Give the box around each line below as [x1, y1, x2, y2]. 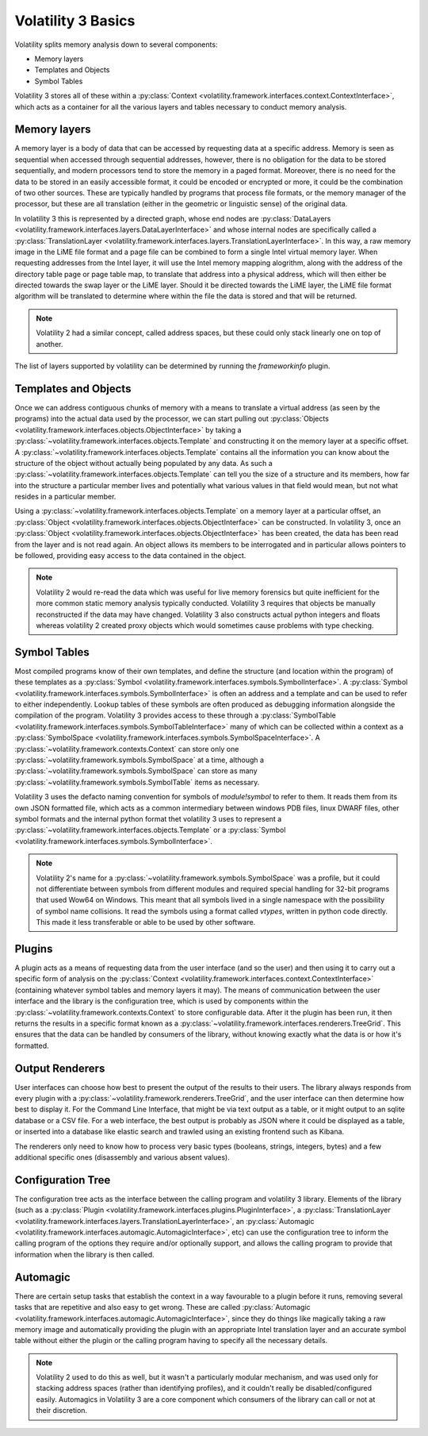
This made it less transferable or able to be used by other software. [36, 918, 256, 927]
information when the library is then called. [14, 1249, 155, 1259]
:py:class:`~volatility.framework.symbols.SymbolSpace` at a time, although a [14, 755, 265, 765]
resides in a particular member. [14, 492, 117, 502]
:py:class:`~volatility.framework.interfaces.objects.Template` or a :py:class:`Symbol [14, 826, 286, 835]
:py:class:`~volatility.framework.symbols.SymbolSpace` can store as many [14, 766, 258, 776]
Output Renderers [14, 1061, 105, 1075]
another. [36, 339, 63, 348]
